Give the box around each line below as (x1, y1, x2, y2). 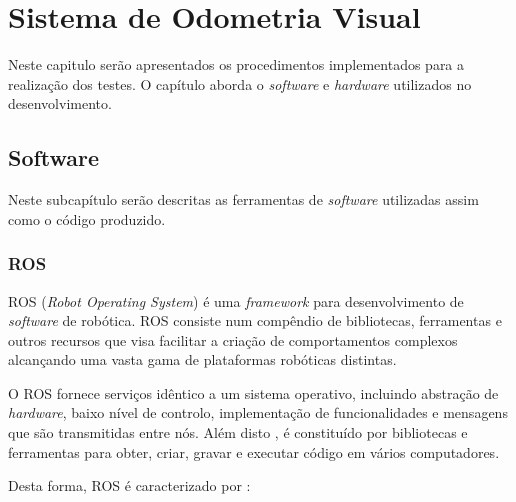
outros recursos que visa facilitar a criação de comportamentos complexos (8, 329, 458, 350)
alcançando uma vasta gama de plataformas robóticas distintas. (8, 349, 397, 370)
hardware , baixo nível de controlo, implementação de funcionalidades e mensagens (8, 402, 508, 423)
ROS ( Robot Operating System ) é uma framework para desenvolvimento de (8, 290, 464, 311)
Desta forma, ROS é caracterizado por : (8, 475, 251, 496)
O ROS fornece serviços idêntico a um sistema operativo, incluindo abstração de (8, 382, 499, 403)
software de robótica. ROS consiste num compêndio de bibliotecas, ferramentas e (8, 310, 502, 331)
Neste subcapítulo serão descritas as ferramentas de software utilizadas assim (8, 189, 479, 210)
